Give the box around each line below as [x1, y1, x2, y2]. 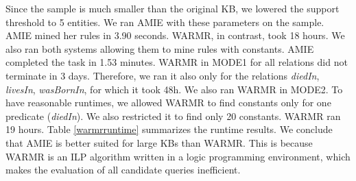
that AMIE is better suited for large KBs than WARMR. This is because [5, 135, 313, 149]
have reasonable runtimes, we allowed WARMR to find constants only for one [5, 95, 331, 110]
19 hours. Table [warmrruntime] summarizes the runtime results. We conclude [5, 122, 333, 136]
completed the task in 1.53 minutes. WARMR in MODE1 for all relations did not [5, 55, 348, 69]
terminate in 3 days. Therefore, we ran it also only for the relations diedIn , [5, 68, 320, 82]
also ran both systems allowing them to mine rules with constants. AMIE [5, 41, 314, 56]
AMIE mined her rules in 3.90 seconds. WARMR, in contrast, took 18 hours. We [5, 28, 345, 43]
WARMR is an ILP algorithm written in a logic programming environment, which [5, 149, 351, 163]
